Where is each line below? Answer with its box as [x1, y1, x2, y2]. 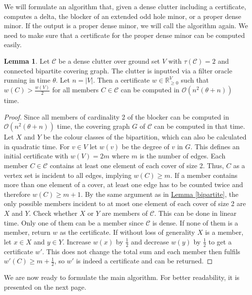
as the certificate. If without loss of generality [60, 227, 195, 237]
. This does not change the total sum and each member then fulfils [42, 246, 240, 256]
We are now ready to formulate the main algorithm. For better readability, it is [4, 272, 240, 282]
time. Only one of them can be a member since [4, 217, 144, 227]
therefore [4, 189, 31, 199]
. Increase [62, 236, 91, 246]
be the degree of [121, 141, 169, 151]
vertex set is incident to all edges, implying [4, 170, 132, 180]
